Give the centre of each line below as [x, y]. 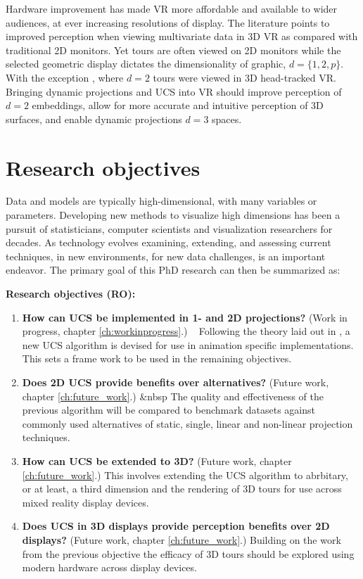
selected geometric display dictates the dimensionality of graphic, [146, 64]
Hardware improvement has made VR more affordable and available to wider [172, 8]
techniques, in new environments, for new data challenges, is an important [166, 256]
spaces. [227, 119]
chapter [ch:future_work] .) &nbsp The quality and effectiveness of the [173, 396]
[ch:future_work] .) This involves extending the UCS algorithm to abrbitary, [185, 475]
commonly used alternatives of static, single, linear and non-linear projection [187, 423]
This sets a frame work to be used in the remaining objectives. [157, 358]
